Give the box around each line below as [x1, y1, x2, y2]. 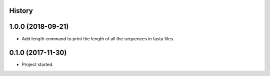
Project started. [21, 62, 54, 68]
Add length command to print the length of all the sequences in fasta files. [21, 35, 174, 42]
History [9, 6, 33, 15]
